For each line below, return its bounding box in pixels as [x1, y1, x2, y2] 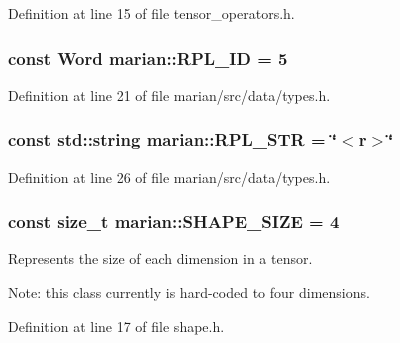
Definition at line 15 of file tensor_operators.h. [8, 3, 295, 23]
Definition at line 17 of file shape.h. [8, 315, 225, 336]
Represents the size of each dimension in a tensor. [8, 248, 313, 269]
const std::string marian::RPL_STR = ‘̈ [8, 127, 338, 152]
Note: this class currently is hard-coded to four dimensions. [8, 282, 370, 303]
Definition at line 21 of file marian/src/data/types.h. [8, 84, 331, 105]
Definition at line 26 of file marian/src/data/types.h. [8, 166, 331, 187]
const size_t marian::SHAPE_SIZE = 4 [8, 209, 340, 234]
